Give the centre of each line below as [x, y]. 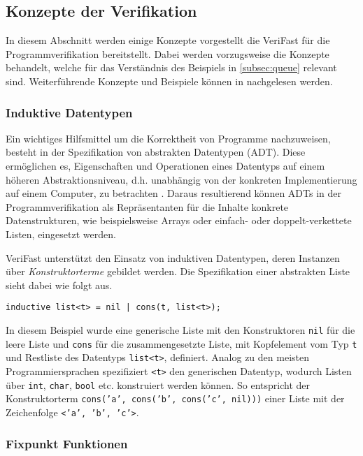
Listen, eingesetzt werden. [61, 234]
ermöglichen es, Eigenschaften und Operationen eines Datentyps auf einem [165, 165]
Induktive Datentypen [69, 112]
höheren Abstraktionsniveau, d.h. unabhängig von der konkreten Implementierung [181, 179]
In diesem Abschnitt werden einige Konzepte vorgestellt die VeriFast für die [168, 40]
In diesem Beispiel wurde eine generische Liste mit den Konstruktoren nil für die [180, 329]
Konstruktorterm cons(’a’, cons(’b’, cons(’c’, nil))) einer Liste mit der [175, 398]
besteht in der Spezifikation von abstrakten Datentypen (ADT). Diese [156, 152]
